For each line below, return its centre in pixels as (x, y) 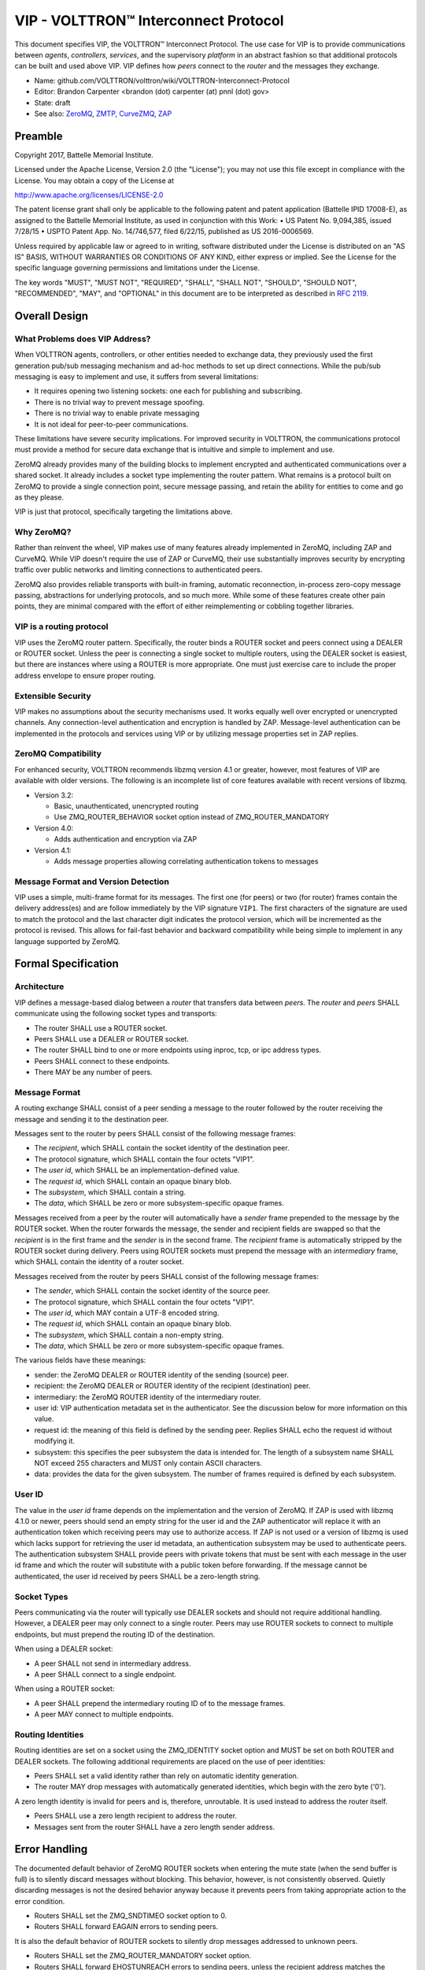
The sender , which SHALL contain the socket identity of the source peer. (152, 1291)
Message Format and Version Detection (92, 881)
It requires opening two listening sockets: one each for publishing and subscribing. (168, 391)
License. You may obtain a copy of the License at (94, 180)
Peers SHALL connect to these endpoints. (102, 1061)
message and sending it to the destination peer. (92, 1119)
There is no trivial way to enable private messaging (117, 413)
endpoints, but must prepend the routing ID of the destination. (115, 1634)
